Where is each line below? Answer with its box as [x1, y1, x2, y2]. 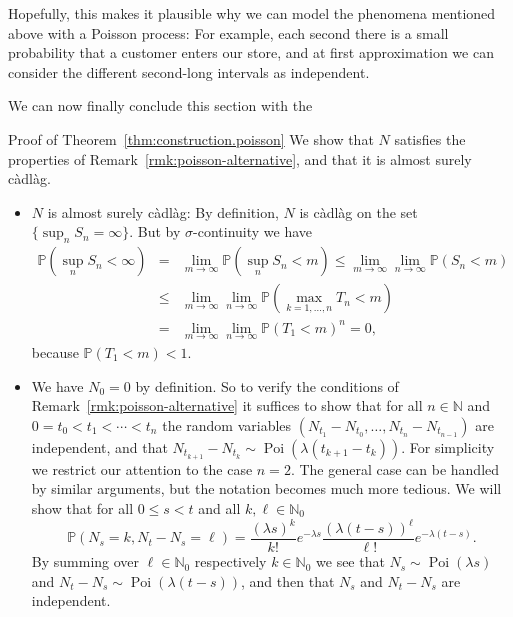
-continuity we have [193, 221, 313, 242]
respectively [194, 551, 267, 572]
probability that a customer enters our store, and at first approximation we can [8, 42, 494, 63]
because [31, 341, 79, 362]
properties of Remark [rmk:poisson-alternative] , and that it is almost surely [8, 148, 472, 169]
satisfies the [394, 128, 466, 149]
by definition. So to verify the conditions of [135, 375, 399, 396]
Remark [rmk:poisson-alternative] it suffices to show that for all [31, 395, 423, 416]
